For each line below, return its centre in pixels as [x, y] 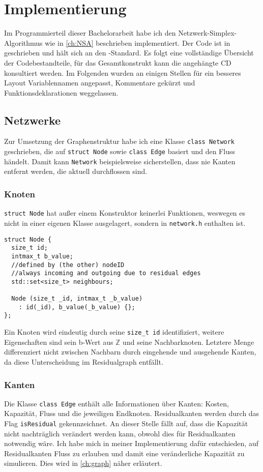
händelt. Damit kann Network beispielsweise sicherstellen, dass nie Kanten [120, 161]
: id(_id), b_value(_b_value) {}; [77, 307]
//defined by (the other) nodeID [68, 265]
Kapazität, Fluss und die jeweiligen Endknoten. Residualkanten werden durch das [132, 413]
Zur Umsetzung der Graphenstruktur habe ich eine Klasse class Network [120, 141]
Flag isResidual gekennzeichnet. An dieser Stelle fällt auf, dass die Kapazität [126, 423]
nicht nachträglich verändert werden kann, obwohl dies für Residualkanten [120, 433]
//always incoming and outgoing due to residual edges [106, 273]
